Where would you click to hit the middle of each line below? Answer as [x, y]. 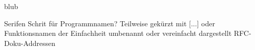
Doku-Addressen [30, 43]
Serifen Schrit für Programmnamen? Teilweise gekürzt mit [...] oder [110, 23]
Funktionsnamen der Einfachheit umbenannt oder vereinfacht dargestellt [118, 33]
